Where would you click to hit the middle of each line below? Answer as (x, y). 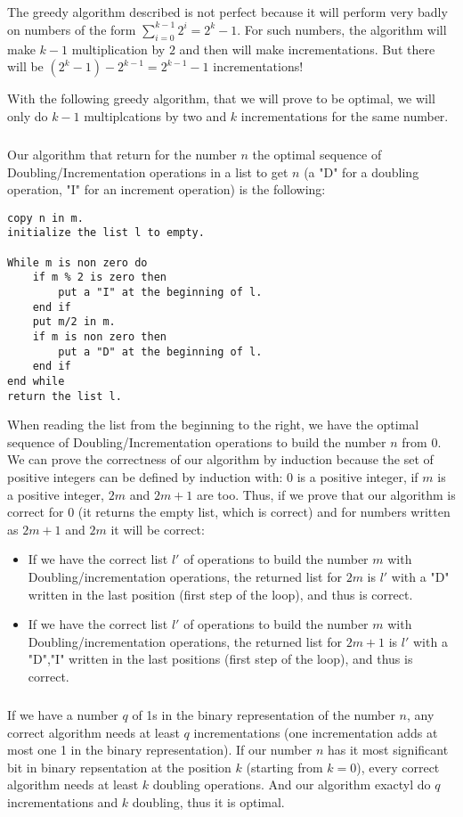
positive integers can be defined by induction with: (145, 477)
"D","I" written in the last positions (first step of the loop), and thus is (220, 659)
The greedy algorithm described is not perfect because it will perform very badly (227, 12)
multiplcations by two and (155, 115)
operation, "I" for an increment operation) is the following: (167, 189)
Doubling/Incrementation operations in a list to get (148, 172)
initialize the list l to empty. (106, 233)
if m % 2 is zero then (99, 278)
